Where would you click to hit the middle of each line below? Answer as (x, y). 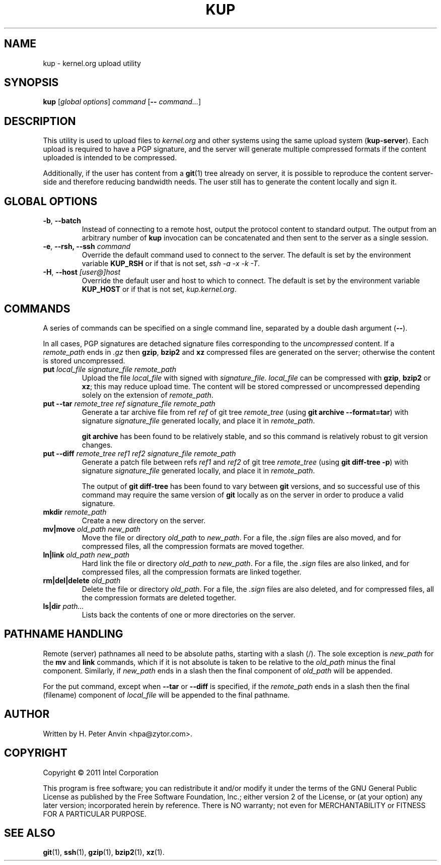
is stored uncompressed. (84, 360)
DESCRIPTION (40, 121)
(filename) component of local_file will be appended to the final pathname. (166, 695)
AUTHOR (27, 714)
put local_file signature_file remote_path (109, 369)
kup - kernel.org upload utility (92, 63)
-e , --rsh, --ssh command (87, 246)
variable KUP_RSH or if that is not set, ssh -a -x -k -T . (171, 264)
